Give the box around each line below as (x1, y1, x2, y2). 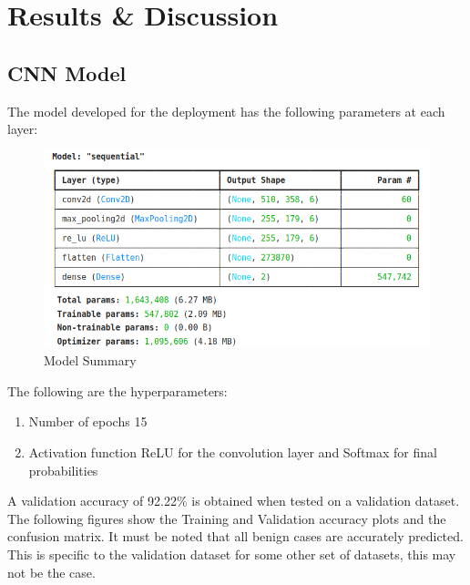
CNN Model (7, 58, 127, 87)
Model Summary (44, 351, 137, 370)
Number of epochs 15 (28, 412, 148, 431)
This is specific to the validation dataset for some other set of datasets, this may (7, 544, 456, 563)
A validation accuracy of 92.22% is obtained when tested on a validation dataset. (7, 491, 460, 510)
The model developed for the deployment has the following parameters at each (7, 101, 445, 120)
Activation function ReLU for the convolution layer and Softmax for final (28, 442, 437, 461)
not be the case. (7, 562, 96, 581)
